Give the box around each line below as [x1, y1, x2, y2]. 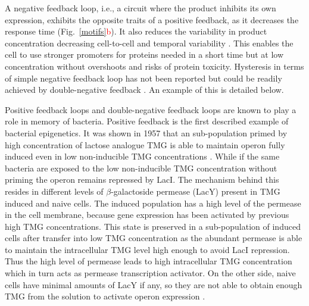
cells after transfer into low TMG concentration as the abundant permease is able [5, 232, 302, 244]
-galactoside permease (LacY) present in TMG [111, 185, 280, 197]
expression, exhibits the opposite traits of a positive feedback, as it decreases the [5, 13, 299, 26]
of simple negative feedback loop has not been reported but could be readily [5, 71, 282, 84]
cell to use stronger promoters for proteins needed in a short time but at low [5, 48, 284, 61]
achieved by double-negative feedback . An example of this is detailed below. [5, 83, 284, 96]
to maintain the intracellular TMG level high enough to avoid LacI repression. [5, 243, 290, 255]
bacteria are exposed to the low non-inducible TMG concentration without [5, 161, 277, 174]
